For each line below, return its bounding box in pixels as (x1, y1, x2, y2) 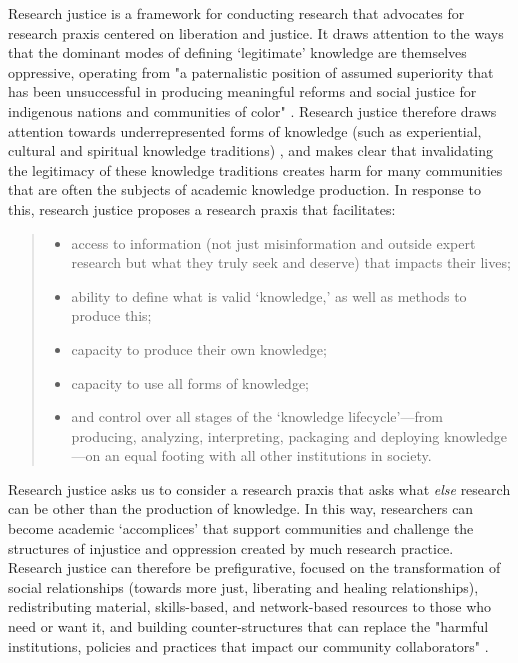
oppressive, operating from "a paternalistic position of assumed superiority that (8, 61, 494, 82)
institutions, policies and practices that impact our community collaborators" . (8, 635, 489, 656)
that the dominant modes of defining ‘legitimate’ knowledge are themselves (8, 42, 467, 63)
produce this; (71, 305, 152, 326)
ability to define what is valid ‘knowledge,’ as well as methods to (71, 285, 467, 306)
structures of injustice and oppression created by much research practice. (8, 537, 454, 558)
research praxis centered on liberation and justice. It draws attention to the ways (8, 22, 504, 43)
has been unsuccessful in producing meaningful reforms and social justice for (8, 81, 477, 102)
